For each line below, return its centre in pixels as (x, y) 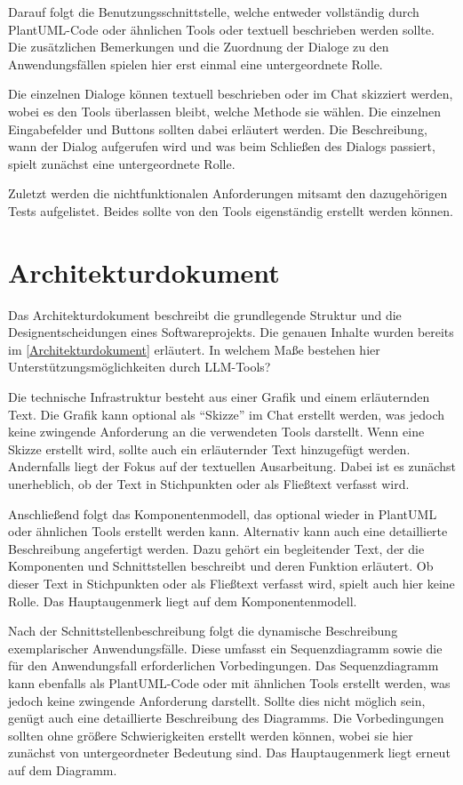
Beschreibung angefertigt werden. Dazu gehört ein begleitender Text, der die (216, 548)
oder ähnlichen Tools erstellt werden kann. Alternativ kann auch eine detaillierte (228, 531)
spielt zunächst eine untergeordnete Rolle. (122, 163)
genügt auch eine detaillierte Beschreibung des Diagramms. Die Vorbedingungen (226, 718)
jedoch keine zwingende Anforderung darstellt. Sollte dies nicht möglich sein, (217, 700)
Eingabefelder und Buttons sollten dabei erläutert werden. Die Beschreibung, (218, 128)
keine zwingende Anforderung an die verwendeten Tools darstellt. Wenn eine (216, 432)
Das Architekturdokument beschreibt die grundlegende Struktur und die (205, 314)
